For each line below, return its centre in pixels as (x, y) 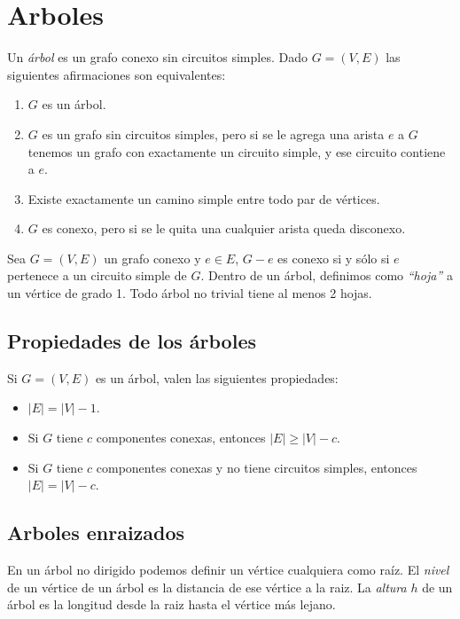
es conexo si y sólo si (334, 258)
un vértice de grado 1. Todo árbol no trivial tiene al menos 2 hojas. (190, 293)
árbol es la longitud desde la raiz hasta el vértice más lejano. (172, 604)
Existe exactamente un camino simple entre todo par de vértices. (204, 198)
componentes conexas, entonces (181, 438)
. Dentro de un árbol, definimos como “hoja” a (327, 275)
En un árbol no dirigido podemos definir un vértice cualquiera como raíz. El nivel (228, 570)
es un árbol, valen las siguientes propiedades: (217, 377)
